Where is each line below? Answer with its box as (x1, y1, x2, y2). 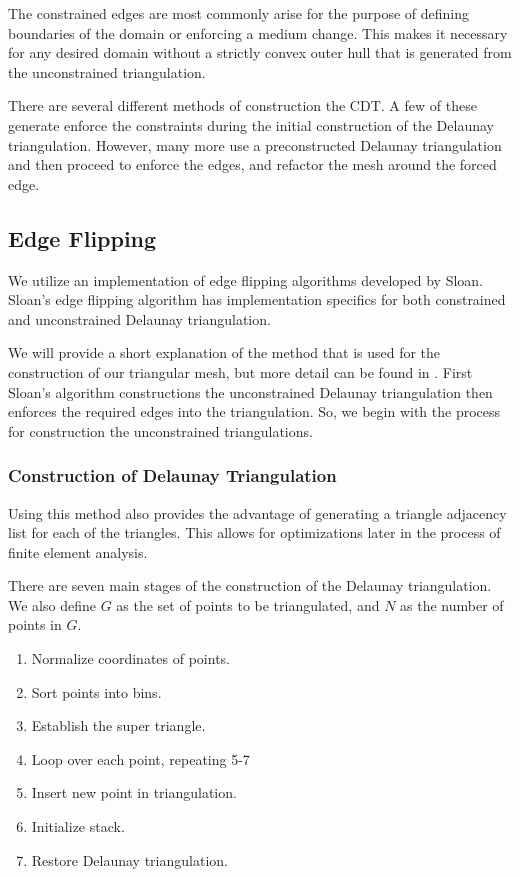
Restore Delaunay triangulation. (31, 849, 228, 870)
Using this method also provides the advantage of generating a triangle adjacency (8, 502, 507, 523)
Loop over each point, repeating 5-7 (31, 748, 250, 769)
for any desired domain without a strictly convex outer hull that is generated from (8, 42, 512, 63)
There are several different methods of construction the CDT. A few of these (8, 95, 477, 116)
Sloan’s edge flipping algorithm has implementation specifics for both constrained (8, 289, 506, 310)
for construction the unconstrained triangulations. (8, 420, 313, 441)
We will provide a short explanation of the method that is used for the (8, 342, 441, 363)
